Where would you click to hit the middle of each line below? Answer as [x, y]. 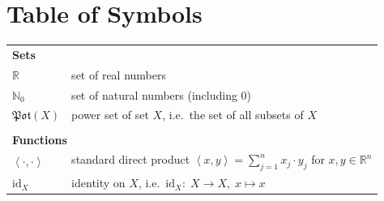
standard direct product [131, 159]
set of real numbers [119, 74]
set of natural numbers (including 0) [162, 94]
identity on [98, 183]
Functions [40, 139]
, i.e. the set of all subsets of [233, 115]
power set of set [110, 115]
